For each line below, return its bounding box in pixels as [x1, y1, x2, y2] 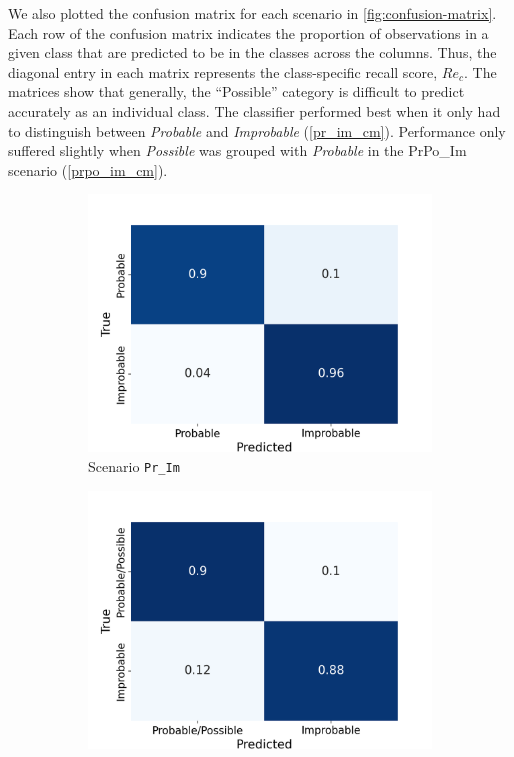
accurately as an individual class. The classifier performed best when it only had [8, 100, 501, 121]
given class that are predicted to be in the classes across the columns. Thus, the [8, 42, 497, 63]
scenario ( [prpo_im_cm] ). [8, 159, 168, 180]
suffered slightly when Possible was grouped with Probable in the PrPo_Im [8, 140, 467, 161]
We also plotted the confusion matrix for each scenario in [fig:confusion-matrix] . [8, 3, 497, 23]
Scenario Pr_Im [88, 455, 180, 476]
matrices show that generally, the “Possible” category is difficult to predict [8, 81, 465, 102]
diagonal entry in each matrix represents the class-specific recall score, [8, 61, 438, 82]
